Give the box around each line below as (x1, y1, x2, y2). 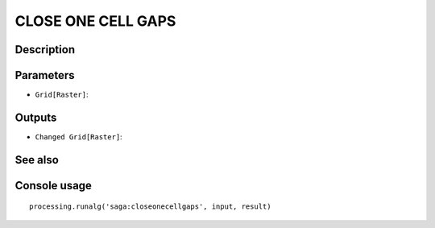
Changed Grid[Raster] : (35, 131, 122, 141)
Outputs (14, 110, 57, 124)
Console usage (14, 178, 93, 193)
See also (14, 153, 60, 167)
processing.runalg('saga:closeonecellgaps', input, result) (29, 202, 271, 211)
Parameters (14, 68, 75, 82)
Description (14, 43, 76, 56)
